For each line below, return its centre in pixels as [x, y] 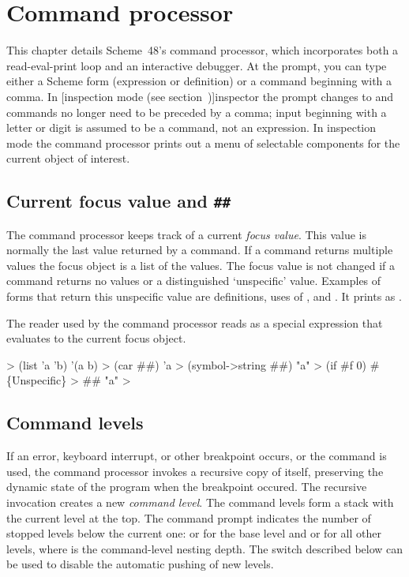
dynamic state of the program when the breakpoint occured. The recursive [187, 487]
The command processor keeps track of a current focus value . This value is [186, 234]
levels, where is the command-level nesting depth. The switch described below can [205, 548]
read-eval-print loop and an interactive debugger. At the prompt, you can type [197, 65]
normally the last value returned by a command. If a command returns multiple [200, 250]
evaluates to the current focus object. [96, 338]
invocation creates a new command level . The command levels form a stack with [200, 502]
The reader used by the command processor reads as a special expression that [195, 322]
